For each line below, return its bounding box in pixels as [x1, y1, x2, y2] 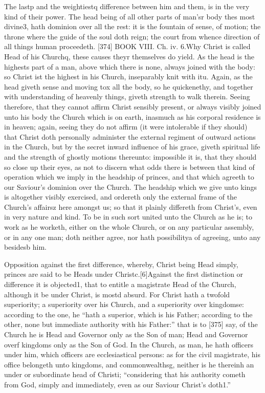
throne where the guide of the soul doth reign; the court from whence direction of [4, 31, 260, 41]
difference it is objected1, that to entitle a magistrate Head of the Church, [4, 279, 236, 290]
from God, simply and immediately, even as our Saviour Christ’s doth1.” [4, 379, 231, 389]
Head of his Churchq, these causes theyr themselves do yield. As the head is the [4, 51, 255, 61]
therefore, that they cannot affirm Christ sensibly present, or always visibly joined [4, 101, 261, 112]
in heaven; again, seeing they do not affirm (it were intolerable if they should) [4, 121, 248, 132]
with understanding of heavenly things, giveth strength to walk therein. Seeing [4, 91, 250, 102]
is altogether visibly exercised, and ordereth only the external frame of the [4, 191, 237, 202]
